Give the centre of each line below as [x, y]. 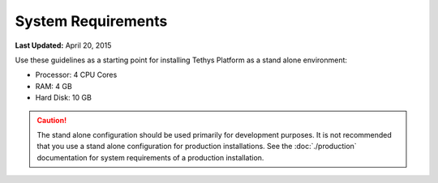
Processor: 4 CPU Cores [76, 75]
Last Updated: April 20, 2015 [63, 45]
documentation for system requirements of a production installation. [150, 157]
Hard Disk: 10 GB [64, 98]
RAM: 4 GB [54, 86]
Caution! [52, 120]
